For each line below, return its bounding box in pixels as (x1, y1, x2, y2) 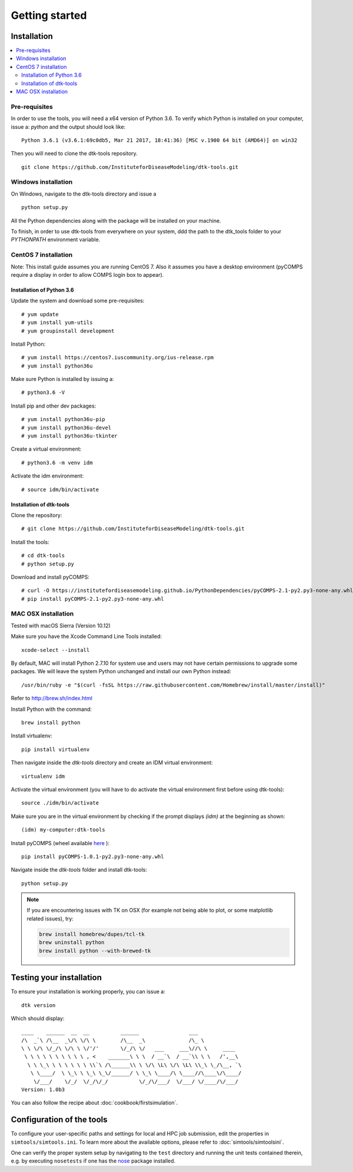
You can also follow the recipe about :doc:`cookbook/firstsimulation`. (11, 1099, 178, 1107)
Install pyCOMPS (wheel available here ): (11, 839, 110, 846)
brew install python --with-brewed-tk (39, 947, 151, 954)
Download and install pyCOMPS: (11, 573, 89, 580)
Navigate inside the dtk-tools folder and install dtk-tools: (11, 866, 147, 873)
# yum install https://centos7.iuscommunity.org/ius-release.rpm (21, 354, 214, 361)
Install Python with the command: (11, 706, 92, 713)
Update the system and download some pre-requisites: (11, 297, 145, 304)
